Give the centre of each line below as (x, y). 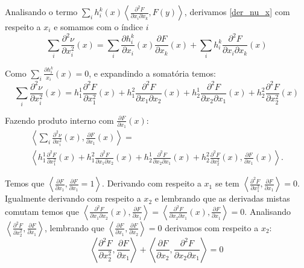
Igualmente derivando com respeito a (73, 198)
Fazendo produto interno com (59, 120)
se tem (227, 183)
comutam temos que (42, 211)
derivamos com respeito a (212, 227)
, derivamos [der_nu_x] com (237, 11)
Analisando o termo (41, 11)
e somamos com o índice (99, 27)
